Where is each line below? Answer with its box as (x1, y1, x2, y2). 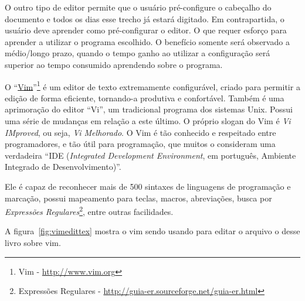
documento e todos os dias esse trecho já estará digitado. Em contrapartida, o (5, 12, 284, 25)
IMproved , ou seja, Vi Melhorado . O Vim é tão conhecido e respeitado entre (5, 126, 276, 138)
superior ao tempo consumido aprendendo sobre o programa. (5, 58, 223, 70)
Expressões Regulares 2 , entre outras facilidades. (5, 204, 174, 217)
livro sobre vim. (5, 237, 61, 248)
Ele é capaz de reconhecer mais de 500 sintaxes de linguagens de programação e (5, 180, 291, 192)
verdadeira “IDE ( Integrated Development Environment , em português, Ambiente (5, 149, 296, 161)
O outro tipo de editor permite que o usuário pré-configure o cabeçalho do (5, 1, 272, 13)
